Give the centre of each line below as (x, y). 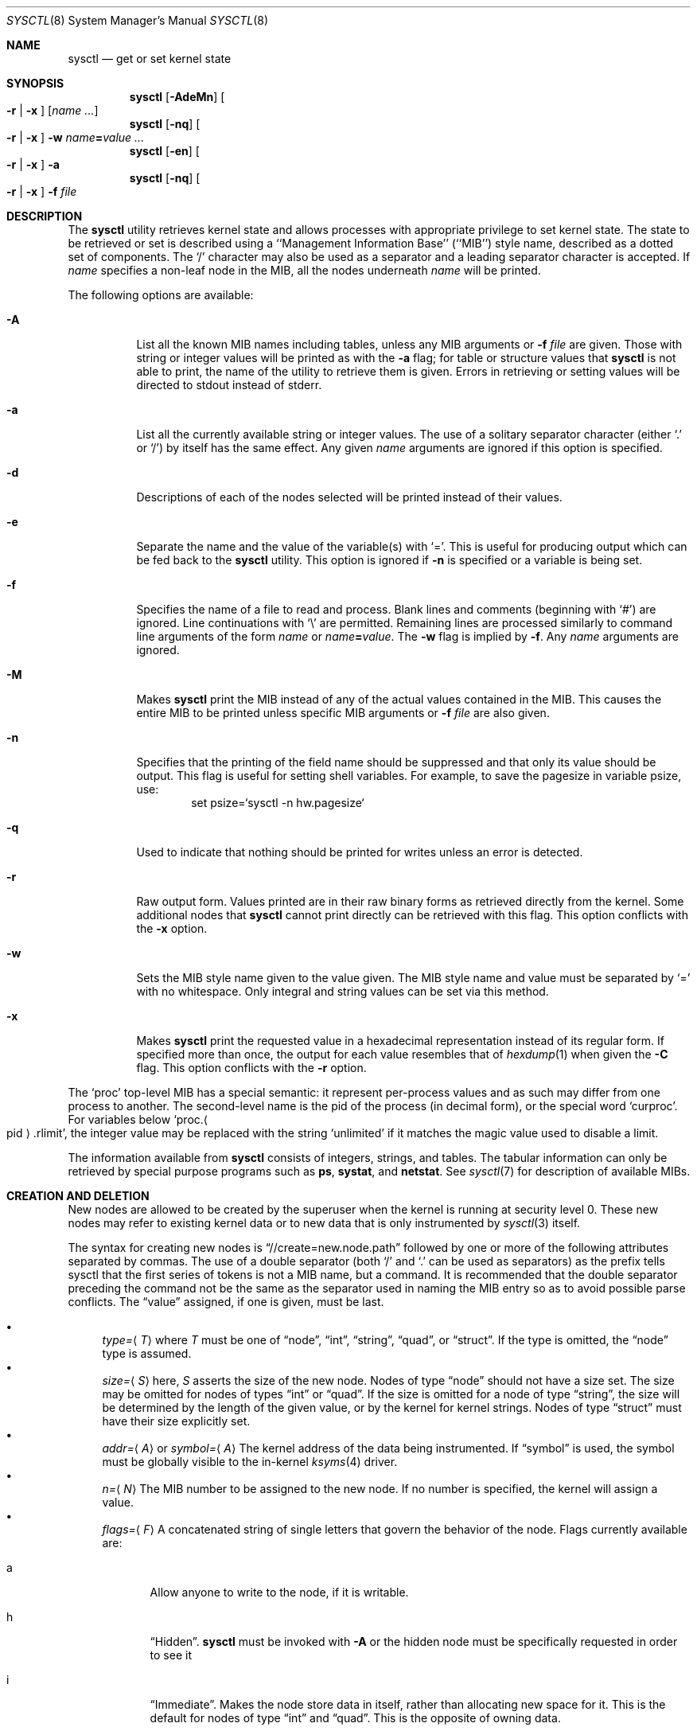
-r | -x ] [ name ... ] (53, 110)
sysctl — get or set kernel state (150, 58)
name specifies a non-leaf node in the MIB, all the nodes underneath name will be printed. (304, 270)
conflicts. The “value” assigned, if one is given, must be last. (226, 1302)
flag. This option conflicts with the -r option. (251, 1068)
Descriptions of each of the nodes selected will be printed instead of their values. (349, 497)
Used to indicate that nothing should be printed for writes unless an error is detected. (360, 852)
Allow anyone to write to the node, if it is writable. (279, 1592)
